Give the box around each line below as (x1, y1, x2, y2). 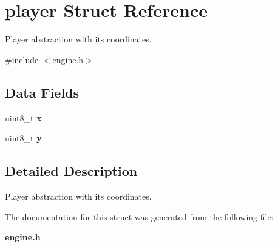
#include (5, 53, 39, 66)
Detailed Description (5, 161, 138, 180)
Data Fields (5, 83, 80, 101)
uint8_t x (5, 111, 42, 124)
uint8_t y (5, 132, 42, 144)
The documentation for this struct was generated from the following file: (5, 210, 274, 223)
